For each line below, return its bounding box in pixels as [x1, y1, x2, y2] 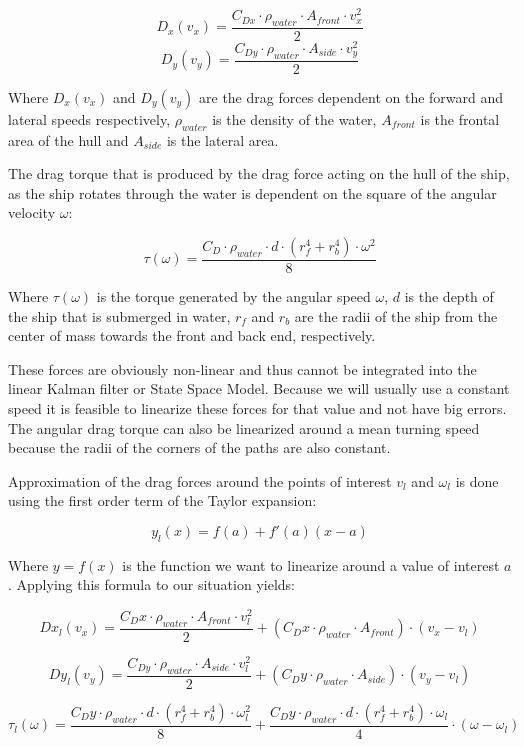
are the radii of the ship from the [294, 305, 498, 326]
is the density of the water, [212, 108, 377, 129]
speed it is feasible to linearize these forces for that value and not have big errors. [8, 397, 507, 418]
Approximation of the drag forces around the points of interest [8, 470, 392, 491]
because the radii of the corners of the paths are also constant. [8, 437, 391, 458]
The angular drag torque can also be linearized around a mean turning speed [8, 417, 480, 438]
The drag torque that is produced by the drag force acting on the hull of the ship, [8, 163, 510, 184]
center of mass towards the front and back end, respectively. [8, 325, 376, 346]
